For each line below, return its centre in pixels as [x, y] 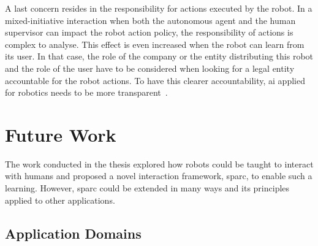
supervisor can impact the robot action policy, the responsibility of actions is [149, 32]
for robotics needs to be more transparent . [86, 92]
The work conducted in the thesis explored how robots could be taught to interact [159, 163]
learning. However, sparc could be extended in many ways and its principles [147, 188]
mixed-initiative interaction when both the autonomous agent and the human [150, 20]
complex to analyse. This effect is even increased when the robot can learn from [155, 44]
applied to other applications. [60, 200]
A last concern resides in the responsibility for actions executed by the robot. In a [159, 8]
